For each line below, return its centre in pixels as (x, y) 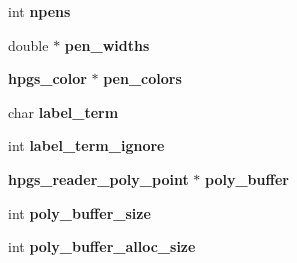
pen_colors (142, 78)
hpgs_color (47, 78)
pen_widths (107, 44)
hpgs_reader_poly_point (98, 178)
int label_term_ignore (86, 145)
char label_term (63, 111)
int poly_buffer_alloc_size (102, 246)
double (28, 44)
